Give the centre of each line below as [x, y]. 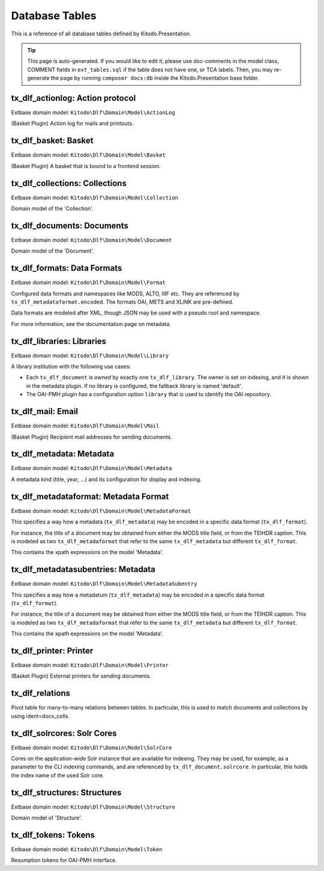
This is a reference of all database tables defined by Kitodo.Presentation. [101, 34]
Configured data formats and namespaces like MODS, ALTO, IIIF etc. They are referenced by [125, 294]
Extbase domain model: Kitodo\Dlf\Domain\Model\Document [91, 240]
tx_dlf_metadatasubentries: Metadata [83, 569]
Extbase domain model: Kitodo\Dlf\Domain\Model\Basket [88, 155]
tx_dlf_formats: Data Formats [67, 268]
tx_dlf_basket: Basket [52, 141]
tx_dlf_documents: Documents [70, 225]
